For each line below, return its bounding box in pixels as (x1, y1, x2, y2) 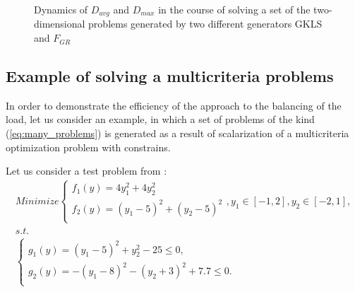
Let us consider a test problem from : (6, 163, 167, 178)
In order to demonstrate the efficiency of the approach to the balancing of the (6, 98, 342, 112)
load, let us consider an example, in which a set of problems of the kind (6, 112, 315, 127)
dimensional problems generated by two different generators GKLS (34, 16, 323, 31)
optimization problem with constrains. (6, 139, 171, 154)
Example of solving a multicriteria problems (6, 65, 334, 87)
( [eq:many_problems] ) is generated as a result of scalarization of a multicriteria (6, 126, 349, 141)
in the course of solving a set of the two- (158, 2, 332, 16)
